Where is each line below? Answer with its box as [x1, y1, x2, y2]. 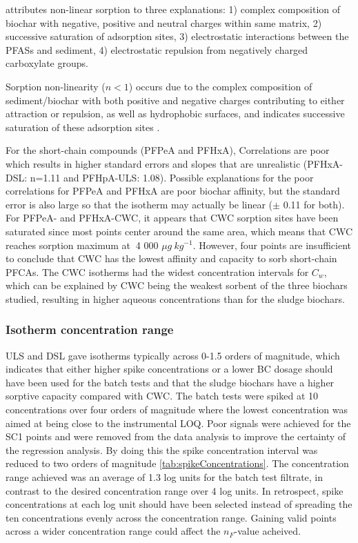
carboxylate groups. [6, 56, 88, 70]
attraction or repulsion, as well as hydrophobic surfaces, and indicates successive [6, 106, 345, 121]
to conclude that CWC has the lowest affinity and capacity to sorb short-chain [6, 251, 337, 266]
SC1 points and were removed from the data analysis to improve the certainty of [6, 429, 346, 444]
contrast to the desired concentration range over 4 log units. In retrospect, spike [6, 483, 344, 497]
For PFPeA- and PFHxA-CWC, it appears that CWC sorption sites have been [6, 210, 339, 225]
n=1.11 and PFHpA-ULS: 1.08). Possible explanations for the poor [30, 170, 314, 184]
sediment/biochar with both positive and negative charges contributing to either [6, 92, 345, 107]
